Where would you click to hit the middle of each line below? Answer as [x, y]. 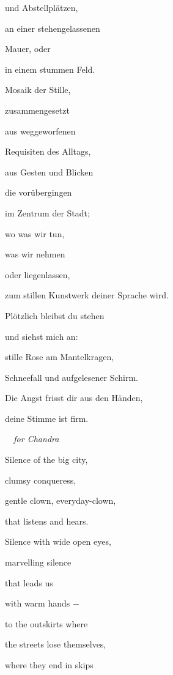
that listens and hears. [47, 521]
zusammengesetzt [37, 110]
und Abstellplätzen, [42, 7]
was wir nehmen [35, 254]
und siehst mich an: [42, 336]
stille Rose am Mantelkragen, [60, 357]
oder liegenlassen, [38, 274]
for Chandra [36, 439]
